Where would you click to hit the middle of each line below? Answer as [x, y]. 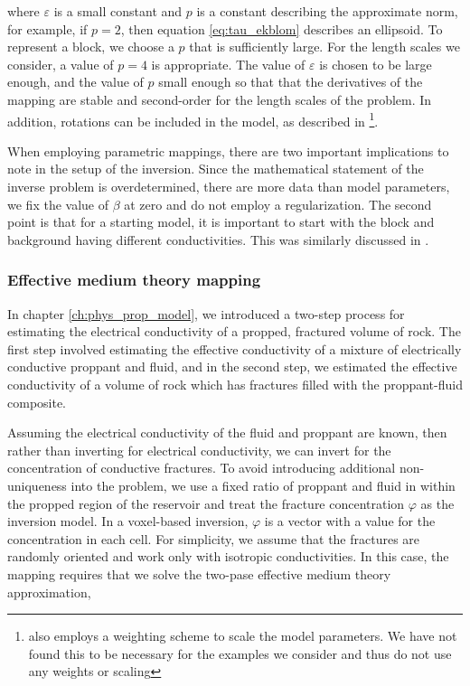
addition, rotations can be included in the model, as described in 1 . [193, 119]
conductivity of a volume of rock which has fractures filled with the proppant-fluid [235, 384]
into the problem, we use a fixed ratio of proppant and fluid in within [263, 485]
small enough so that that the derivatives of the [291, 82]
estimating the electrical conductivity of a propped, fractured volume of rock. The [234, 331]
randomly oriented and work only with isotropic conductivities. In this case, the [228, 556]
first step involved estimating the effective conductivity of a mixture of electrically [235, 348]
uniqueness [37, 485]
